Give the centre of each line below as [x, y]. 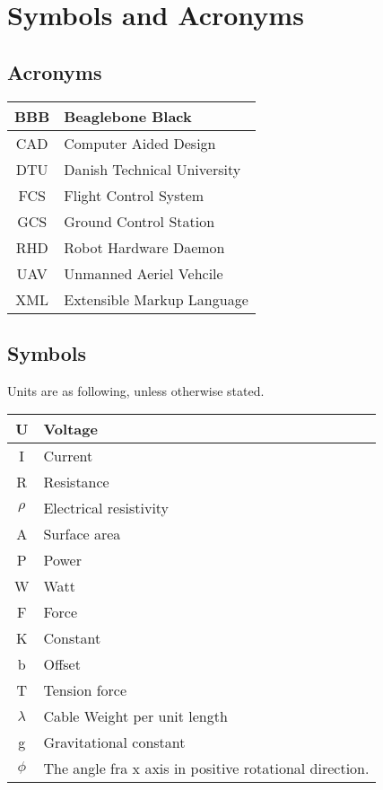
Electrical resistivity [106, 508]
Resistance [76, 482]
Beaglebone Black [128, 116]
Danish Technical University [152, 169]
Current [68, 456]
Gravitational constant [114, 742]
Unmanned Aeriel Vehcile [144, 273]
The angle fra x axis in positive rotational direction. [206, 768]
